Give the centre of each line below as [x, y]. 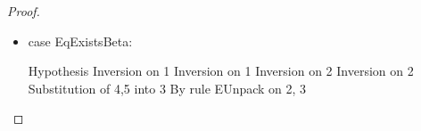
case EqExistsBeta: [80, 41]
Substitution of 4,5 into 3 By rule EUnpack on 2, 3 [167, 88]
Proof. [24, 11]
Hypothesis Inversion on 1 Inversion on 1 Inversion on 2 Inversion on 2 [221, 71]
